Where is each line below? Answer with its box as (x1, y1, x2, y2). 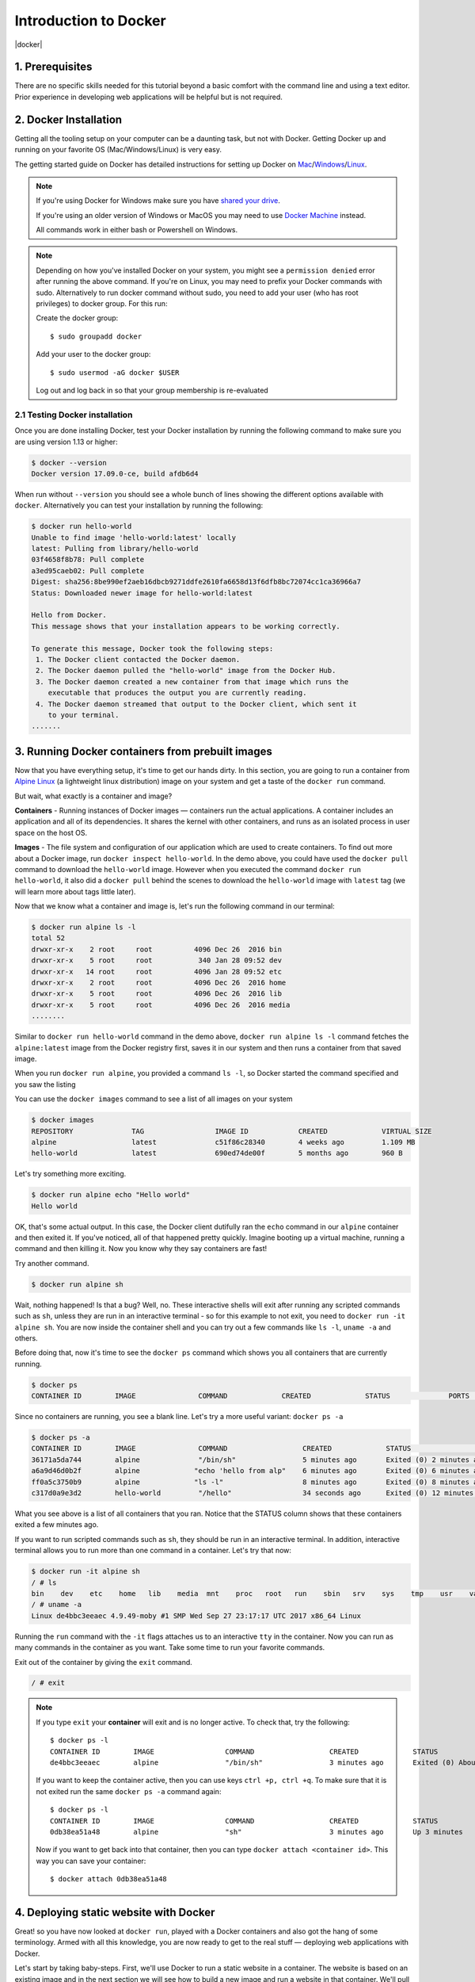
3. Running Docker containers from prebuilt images (14, 744, 272, 758)
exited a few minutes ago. (14, 1520, 99, 1529)
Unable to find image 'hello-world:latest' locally (31, 533, 237, 542)
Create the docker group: (36, 313, 119, 323)
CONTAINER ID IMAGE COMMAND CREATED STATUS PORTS (31, 1391, 470, 1401)
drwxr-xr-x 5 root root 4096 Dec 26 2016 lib (31, 989, 283, 998)
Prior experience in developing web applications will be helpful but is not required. (14, 92, 283, 101)
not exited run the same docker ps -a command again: (36, 1786, 222, 1796)
